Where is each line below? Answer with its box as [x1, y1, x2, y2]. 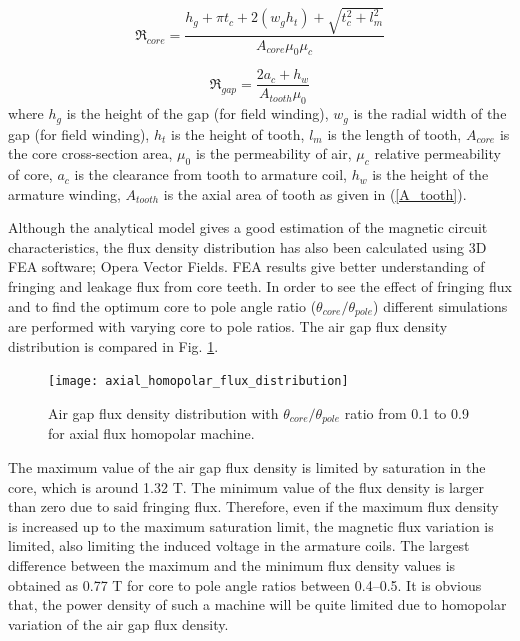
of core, [8, 164, 53, 185]
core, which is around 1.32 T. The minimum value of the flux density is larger [8, 476, 484, 497]
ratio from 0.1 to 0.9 [344, 402, 469, 423]
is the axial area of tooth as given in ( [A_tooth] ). [163, 183, 467, 204]
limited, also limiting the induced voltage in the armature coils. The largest [8, 535, 470, 556]
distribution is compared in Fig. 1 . [8, 335, 219, 356]
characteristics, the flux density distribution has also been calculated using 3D [8, 236, 487, 257]
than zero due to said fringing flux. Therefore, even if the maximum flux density [8, 496, 499, 517]
